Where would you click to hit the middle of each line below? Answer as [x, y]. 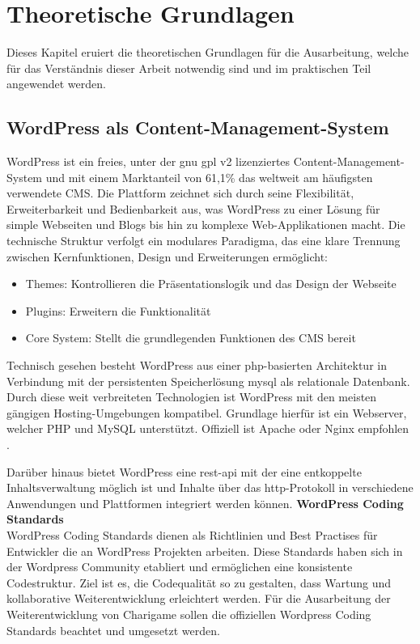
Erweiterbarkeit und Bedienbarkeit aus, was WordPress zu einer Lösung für [193, 208]
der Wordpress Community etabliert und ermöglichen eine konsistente [180, 567]
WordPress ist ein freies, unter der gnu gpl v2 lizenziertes [148, 161]
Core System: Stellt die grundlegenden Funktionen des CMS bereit [191, 338]
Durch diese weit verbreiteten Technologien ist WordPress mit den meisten [192, 397]
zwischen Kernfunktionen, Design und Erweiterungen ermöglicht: [168, 256]
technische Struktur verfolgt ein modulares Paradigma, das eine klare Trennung [204, 241]
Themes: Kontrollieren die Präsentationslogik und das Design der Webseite [211, 284]
